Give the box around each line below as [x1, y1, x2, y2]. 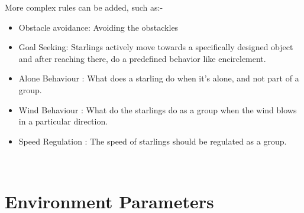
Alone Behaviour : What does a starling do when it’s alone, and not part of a [18, 72, 299, 84]
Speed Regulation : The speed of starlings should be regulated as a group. [18, 135, 287, 147]
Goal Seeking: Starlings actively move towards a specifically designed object [18, 41, 293, 53]
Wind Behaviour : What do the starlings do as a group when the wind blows [18, 103, 297, 116]
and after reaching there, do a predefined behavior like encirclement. [18, 52, 266, 64]
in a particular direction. [18, 115, 108, 127]
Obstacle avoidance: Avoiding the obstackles [18, 21, 179, 33]
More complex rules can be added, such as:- [5, 1, 163, 13]
